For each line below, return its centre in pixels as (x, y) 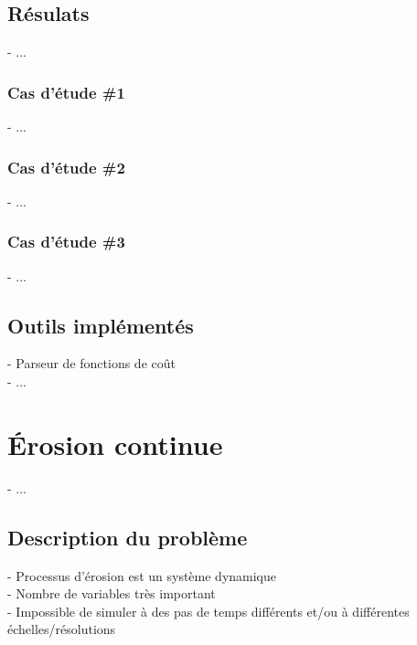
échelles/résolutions (62, 629)
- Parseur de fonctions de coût (91, 363)
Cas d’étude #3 (66, 242)
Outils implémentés (101, 325)
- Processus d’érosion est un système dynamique (142, 575)
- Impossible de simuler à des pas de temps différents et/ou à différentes (208, 611)
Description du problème (128, 537)
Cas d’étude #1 (66, 92)
